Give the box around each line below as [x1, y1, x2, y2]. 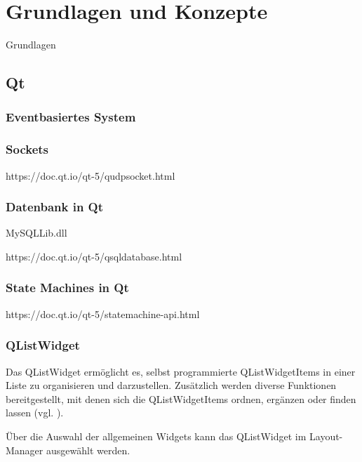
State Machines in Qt [6, 279, 129, 296]
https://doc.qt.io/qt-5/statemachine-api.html [6, 306, 200, 321]
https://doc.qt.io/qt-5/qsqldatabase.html [6, 249, 182, 263]
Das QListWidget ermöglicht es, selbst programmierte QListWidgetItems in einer [6, 364, 356, 378]
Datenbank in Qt [6, 198, 104, 216]
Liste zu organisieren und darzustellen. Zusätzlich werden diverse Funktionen [6, 378, 337, 392]
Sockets [6, 140, 48, 158]
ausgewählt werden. [46, 442, 130, 457]
